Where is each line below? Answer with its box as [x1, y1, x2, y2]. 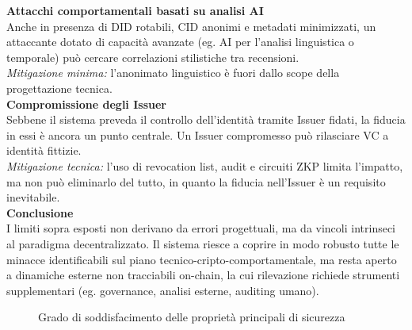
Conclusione [6, 204, 74, 221]
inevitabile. [6, 189, 60, 205]
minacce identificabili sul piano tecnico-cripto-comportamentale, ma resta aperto [6, 251, 397, 267]
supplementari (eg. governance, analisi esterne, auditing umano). [6, 282, 319, 298]
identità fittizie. [6, 142, 82, 159]
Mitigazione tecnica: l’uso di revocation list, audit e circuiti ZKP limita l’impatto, [6, 157, 403, 174]
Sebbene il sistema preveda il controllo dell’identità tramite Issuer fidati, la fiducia [6, 111, 406, 128]
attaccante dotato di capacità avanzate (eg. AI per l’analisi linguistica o [6, 33, 354, 50]
